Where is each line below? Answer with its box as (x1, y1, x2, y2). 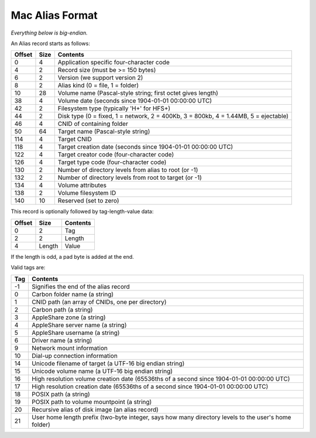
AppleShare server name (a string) (32, 321, 127, 329)
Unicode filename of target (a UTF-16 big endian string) (32, 359, 185, 367)
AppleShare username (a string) (32, 328, 120, 337)
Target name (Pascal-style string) (57, 128, 150, 136)
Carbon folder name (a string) (32, 290, 114, 298)
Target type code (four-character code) (57, 158, 167, 166)
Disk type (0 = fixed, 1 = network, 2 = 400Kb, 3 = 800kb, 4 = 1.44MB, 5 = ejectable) (57, 112, 289, 120)
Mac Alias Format (11, 9, 98, 22)
